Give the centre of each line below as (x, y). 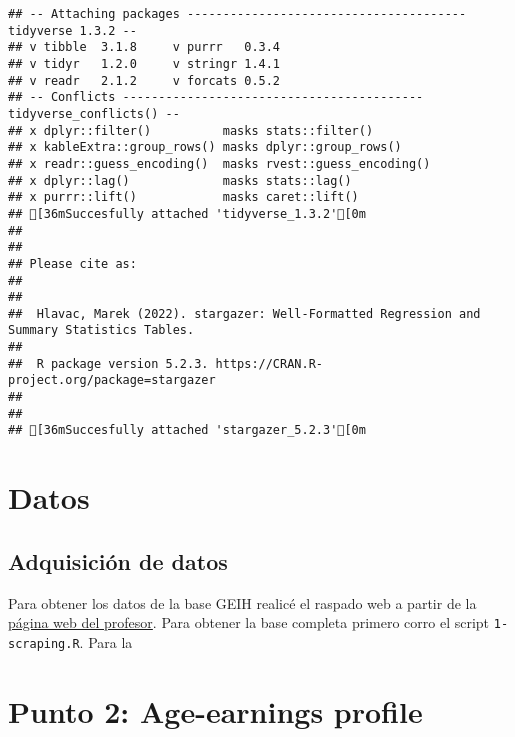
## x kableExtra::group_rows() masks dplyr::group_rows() (205, 147)
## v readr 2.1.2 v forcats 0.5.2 (144, 80)
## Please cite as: (72, 263)
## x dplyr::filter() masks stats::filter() (191, 130)
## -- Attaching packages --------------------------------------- (237, 14)
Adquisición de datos (118, 560)
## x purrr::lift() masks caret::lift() (183, 197)
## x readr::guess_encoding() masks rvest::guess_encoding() (219, 163)
